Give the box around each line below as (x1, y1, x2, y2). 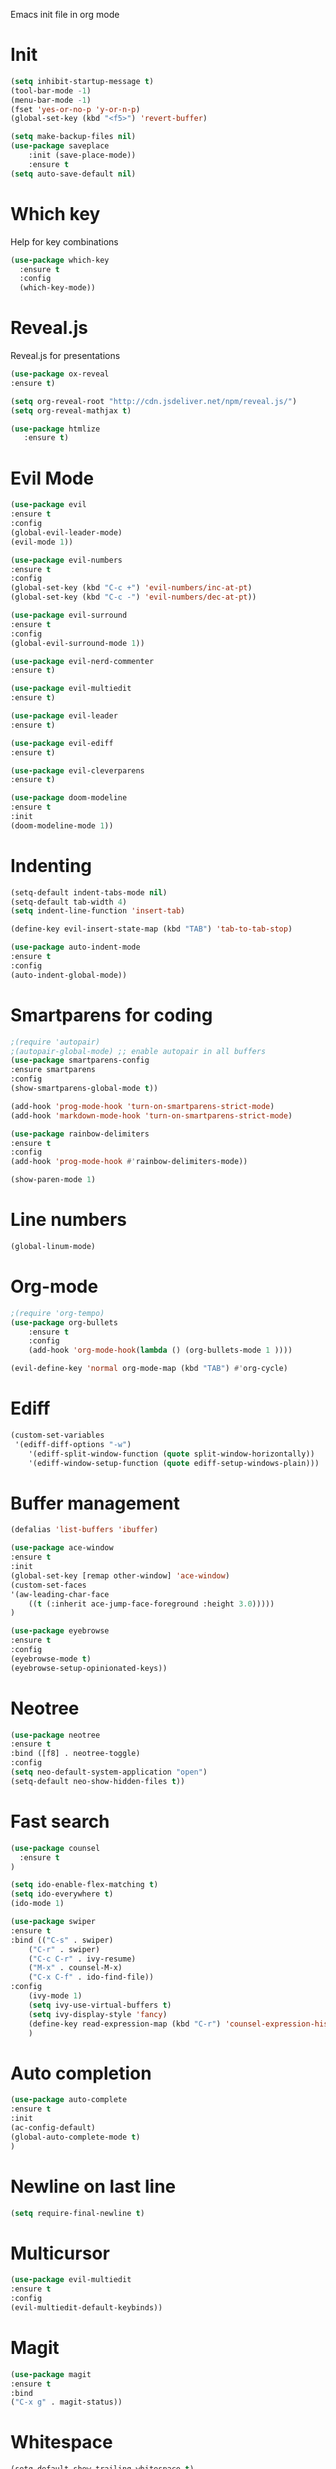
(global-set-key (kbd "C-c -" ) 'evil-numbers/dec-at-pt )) (10, 592, 257, 603)
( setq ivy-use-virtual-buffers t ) (28, 2000, 172, 2010)
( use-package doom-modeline (10, 793, 128, 803)
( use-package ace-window (10, 1543, 114, 1553)
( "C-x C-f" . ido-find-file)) (28, 1972, 155, 1983)
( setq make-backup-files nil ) (10, 132, 137, 142)
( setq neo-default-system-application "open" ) (10, 1767, 208, 1778)
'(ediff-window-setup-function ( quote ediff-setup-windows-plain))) (28, 1458, 320, 1468)
